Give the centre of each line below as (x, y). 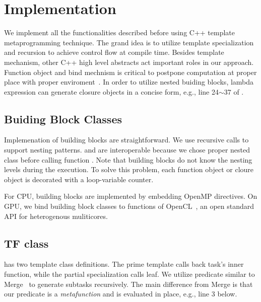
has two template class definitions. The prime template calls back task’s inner (124, 264)
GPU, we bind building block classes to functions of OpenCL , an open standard (129, 206)
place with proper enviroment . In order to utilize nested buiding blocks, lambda (129, 82)
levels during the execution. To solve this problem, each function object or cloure (129, 169)
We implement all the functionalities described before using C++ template (120, 32)
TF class (26, 243)
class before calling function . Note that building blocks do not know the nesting (128, 159)
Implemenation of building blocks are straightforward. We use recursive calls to (126, 140)
